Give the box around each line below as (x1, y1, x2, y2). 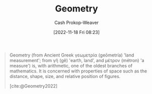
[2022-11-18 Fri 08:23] (53, 29, 100, 35)
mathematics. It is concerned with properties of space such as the (9, 68, 147, 74)
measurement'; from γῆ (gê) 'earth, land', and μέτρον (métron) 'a (9, 57, 144, 63)
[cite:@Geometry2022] (9, 83, 58, 89)
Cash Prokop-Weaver (54, 19, 99, 25)
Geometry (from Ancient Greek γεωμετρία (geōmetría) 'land (9, 52, 134, 58)
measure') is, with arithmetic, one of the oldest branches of (9, 62, 133, 68)
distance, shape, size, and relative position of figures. (9, 73, 121, 79)
